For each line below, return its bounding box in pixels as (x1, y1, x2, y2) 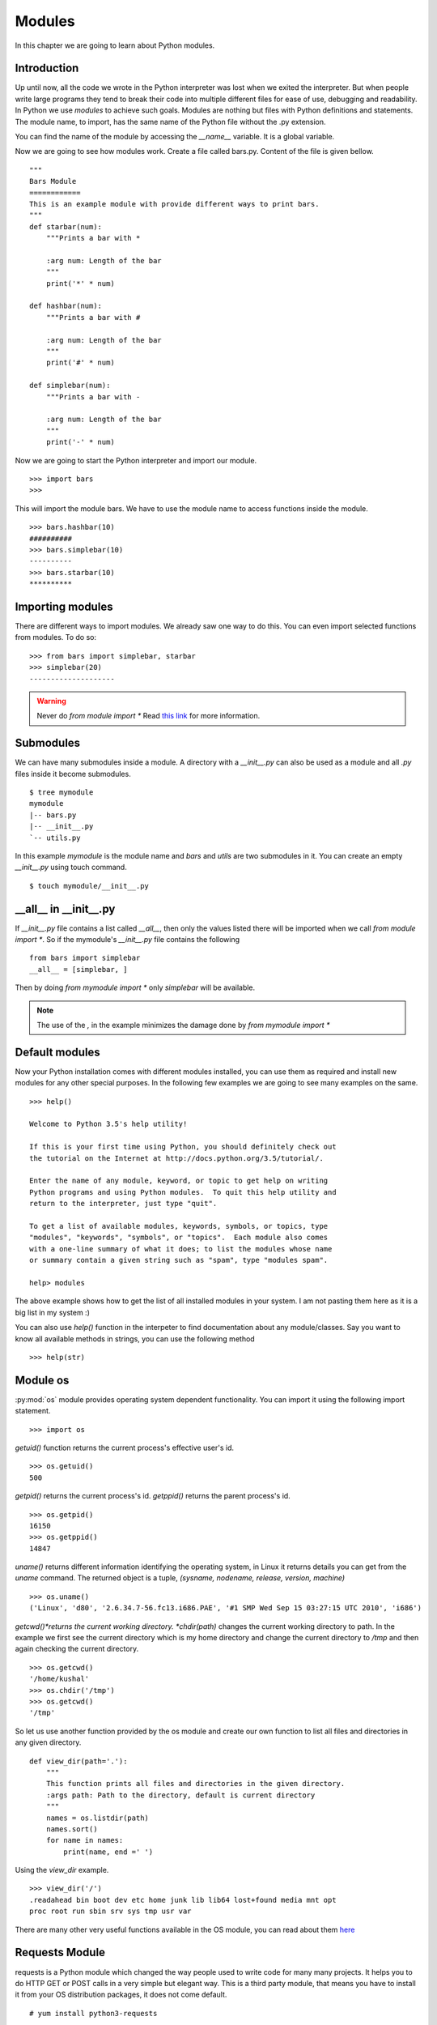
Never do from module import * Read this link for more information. (36, 711, 261, 721)
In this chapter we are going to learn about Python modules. (15, 40, 215, 50)
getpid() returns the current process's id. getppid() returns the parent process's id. (15, 1491, 291, 1501)
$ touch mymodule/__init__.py (29, 881, 150, 890)
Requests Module (15, 1946, 105, 1959)
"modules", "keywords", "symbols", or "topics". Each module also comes (29, 1233, 329, 1243)
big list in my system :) (15, 1307, 91, 1317)
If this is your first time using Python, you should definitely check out (29, 1142, 337, 1152)
